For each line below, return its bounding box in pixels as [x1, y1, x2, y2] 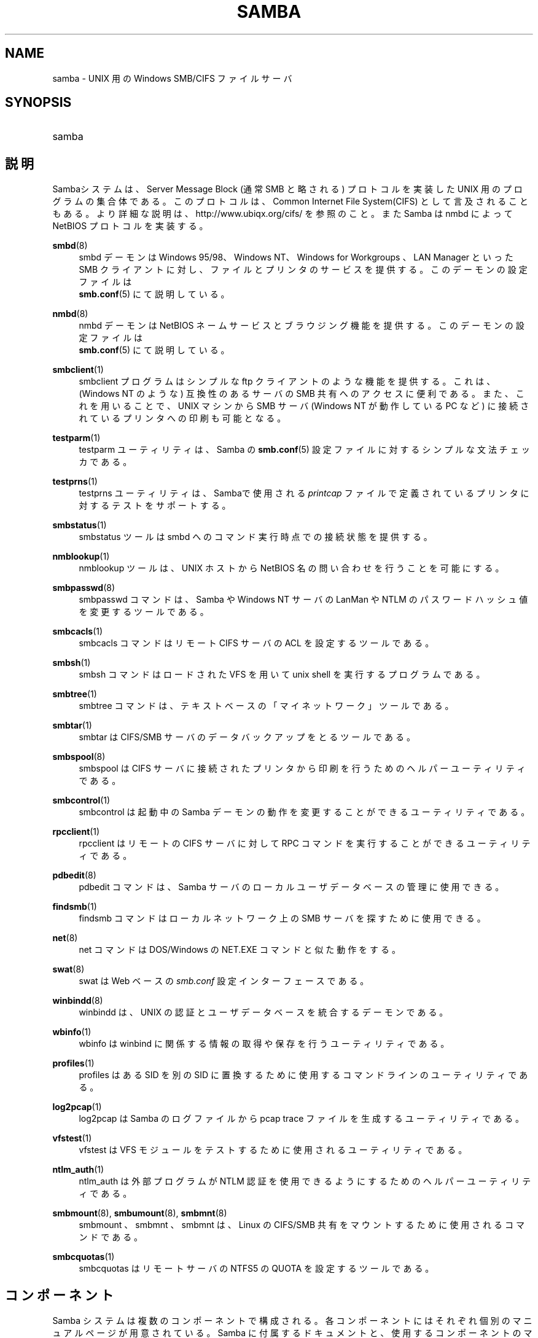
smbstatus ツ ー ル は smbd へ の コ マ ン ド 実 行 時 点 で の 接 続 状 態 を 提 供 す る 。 [79, 531, 432, 542]
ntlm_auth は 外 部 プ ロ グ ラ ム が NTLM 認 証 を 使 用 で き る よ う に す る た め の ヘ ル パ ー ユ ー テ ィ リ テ [79, 1176, 531, 1187]
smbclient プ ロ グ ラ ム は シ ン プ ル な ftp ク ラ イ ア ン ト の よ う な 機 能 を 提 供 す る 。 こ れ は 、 [79, 376, 496, 387]
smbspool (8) [52, 751, 106, 762]
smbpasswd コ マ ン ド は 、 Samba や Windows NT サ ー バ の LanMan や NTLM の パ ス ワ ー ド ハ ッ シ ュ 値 [79, 594, 528, 605]
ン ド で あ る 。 [79, 1232, 143, 1243]
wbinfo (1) [52, 1027, 92, 1038]
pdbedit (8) [52, 870, 96, 881]
